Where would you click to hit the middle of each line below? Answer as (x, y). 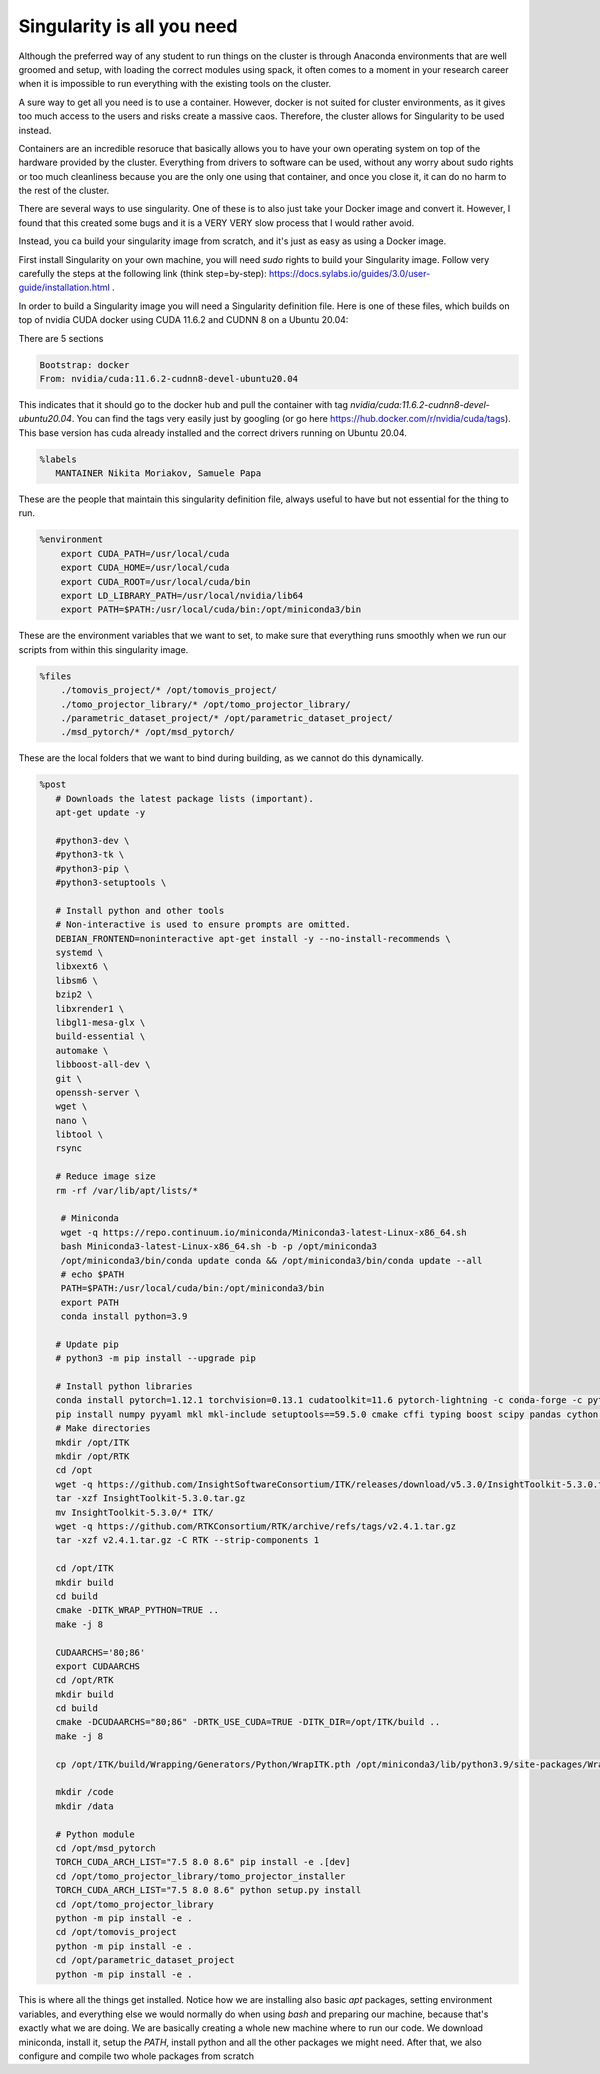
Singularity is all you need (128, 26)
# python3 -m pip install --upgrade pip (156, 1358)
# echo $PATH (92, 1274)
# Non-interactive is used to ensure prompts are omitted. (203, 924)
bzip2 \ (74, 994)
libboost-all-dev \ (103, 1064)
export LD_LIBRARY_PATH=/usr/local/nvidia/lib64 (182, 596)
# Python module (95, 1834)
